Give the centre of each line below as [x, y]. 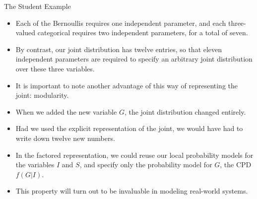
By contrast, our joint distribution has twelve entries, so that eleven [119, 49]
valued [26, 33]
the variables [35, 165]
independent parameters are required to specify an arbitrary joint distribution [134, 59]
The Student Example [37, 6]
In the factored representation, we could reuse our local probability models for [134, 155]
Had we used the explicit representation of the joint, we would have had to [129, 128]
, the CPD [236, 165]
